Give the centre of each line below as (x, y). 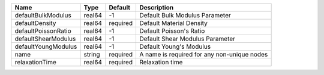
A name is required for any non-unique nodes (203, 54)
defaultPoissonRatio (43, 31)
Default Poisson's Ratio (172, 31)
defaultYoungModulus (46, 46)
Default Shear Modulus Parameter (187, 39)
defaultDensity (35, 23)
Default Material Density (173, 23)
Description (156, 7)
